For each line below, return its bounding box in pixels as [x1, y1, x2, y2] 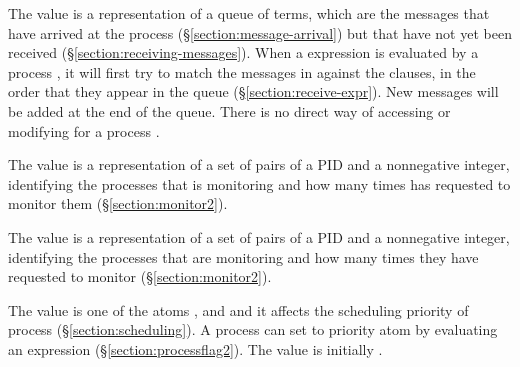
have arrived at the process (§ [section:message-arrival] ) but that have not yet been [8, 22, 512, 43]
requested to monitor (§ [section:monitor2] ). [8, 266, 272, 287]
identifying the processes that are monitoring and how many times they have [8, 246, 479, 267]
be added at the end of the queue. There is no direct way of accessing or [8, 100, 451, 121]
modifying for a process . [8, 120, 160, 141]
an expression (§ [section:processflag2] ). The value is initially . [8, 338, 383, 359]
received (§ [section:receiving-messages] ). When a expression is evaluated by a [8, 42, 479, 63]
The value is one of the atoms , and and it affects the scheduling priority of [8, 299, 469, 320]
